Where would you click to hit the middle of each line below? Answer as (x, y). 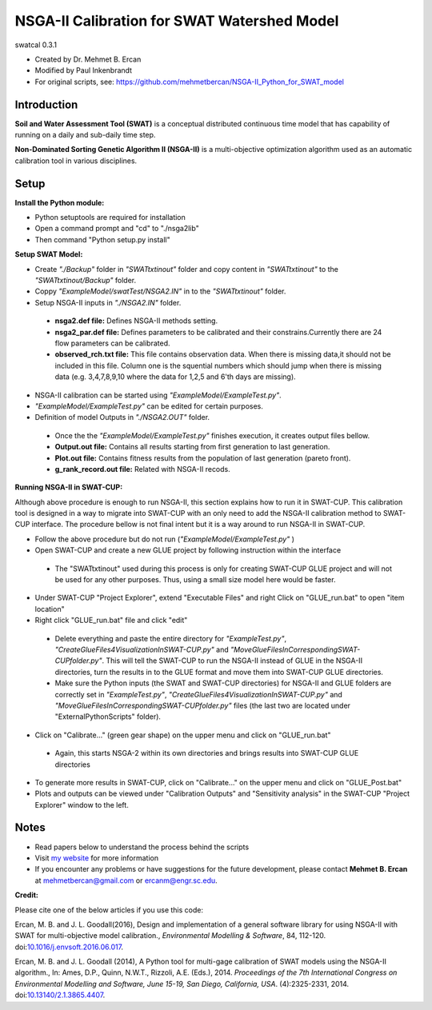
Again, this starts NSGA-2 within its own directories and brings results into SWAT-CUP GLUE (207, 753)
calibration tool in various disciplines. (76, 161)
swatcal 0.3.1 (36, 45)
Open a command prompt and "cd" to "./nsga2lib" (117, 229)
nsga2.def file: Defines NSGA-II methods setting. (136, 321)
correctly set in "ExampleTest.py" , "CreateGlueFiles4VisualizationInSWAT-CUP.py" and (199, 694)
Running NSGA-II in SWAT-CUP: (69, 487)
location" (50, 609)
